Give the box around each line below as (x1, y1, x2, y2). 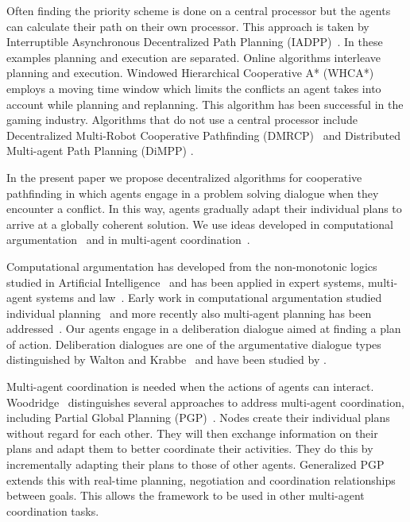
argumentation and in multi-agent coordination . (6, 231, 250, 248)
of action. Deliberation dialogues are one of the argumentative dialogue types (6, 335, 381, 352)
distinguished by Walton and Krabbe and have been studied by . (6, 351, 327, 368)
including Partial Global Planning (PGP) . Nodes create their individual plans (6, 409, 390, 426)
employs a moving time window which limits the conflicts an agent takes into (6, 79, 381, 96)
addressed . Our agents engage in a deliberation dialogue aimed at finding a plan (6, 320, 401, 337)
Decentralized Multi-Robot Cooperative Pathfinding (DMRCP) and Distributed (6, 126, 400, 143)
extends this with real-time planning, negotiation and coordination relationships (6, 471, 396, 488)
